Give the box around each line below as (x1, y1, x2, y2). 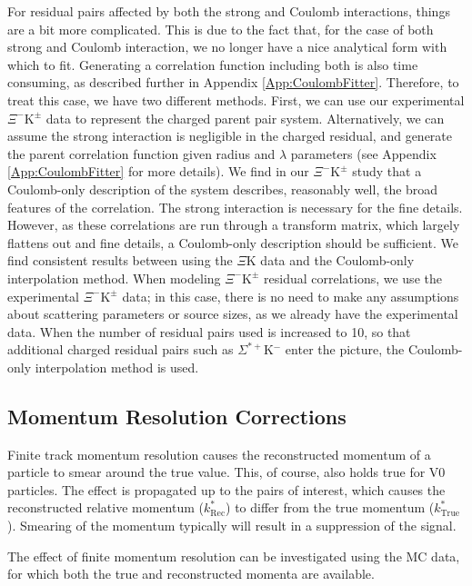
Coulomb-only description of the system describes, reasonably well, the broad (7, 179, 438, 198)
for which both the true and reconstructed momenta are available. (7, 564, 375, 583)
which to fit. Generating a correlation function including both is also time (7, 55, 418, 74)
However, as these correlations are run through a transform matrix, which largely (7, 215, 460, 234)
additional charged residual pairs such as (7, 340, 234, 359)
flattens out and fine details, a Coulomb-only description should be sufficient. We (7, 233, 458, 252)
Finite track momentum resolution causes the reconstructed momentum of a (7, 444, 431, 463)
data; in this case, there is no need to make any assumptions (122, 286, 459, 305)
